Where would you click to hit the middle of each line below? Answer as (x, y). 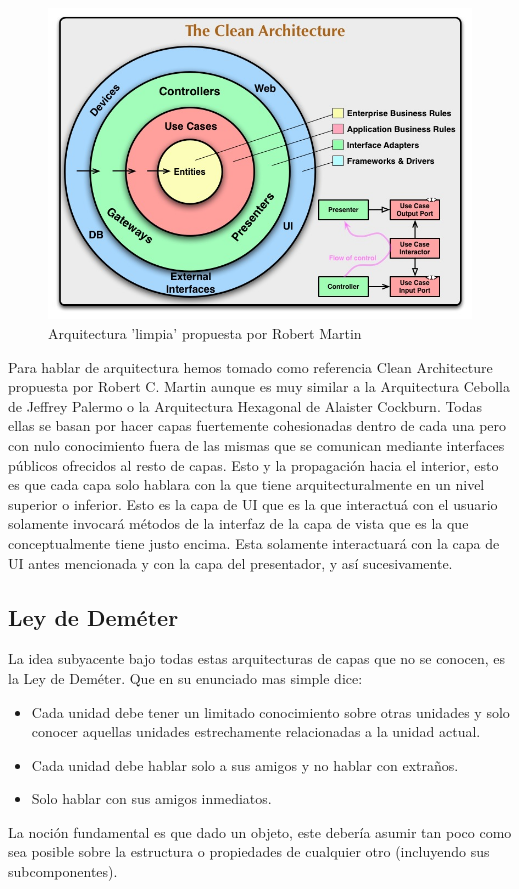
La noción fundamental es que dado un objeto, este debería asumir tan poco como (260, 831)
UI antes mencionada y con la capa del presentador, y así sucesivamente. (230, 562)
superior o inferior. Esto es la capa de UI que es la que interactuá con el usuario (253, 503)
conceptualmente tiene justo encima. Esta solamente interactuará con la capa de (254, 542)
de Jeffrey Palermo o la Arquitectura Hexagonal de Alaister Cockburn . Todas (245, 405)
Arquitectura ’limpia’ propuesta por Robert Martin (205, 333)
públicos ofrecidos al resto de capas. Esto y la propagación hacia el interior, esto (253, 464)
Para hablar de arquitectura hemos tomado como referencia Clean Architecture (250, 366)
